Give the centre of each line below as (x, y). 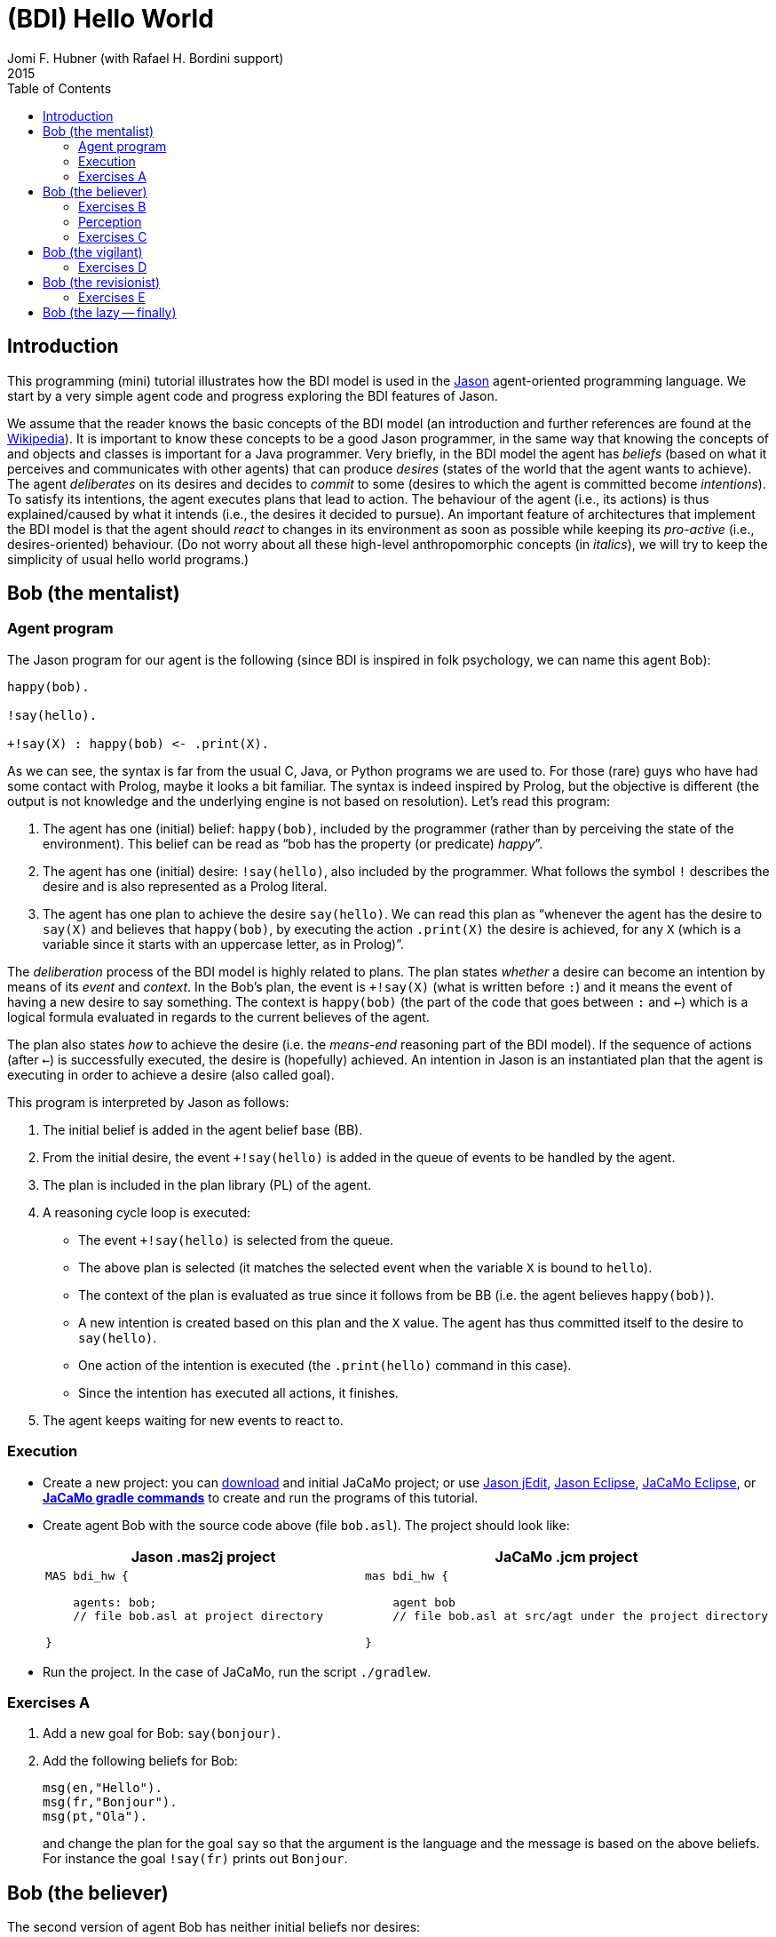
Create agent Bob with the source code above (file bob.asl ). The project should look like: (306, 1525)
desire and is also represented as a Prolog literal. (185, 886)
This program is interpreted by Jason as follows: (148, 1102)
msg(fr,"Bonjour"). (110, 1802)
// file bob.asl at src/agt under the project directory (580, 1615)
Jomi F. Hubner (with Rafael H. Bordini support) (146, 58)
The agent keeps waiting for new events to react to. (193, 1420)
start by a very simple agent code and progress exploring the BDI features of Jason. (253, 395)
